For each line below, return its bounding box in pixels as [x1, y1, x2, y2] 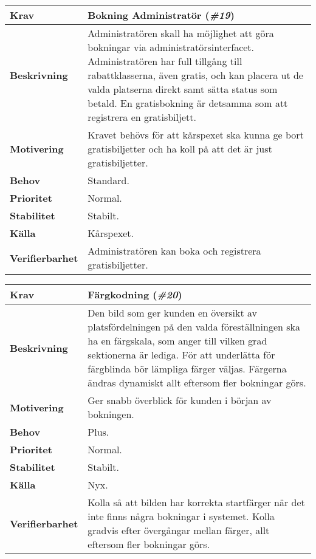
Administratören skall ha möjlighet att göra [88, 26, 274, 40]
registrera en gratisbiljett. [88, 110, 196, 124]
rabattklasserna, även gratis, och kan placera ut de [88, 68, 303, 82]
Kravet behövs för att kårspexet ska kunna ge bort [88, 128, 304, 142]
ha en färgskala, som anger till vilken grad [88, 334, 267, 348]
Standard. [88, 173, 129, 187]
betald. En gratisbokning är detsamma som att [88, 96, 288, 110]
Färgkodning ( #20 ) [88, 287, 182, 301]
